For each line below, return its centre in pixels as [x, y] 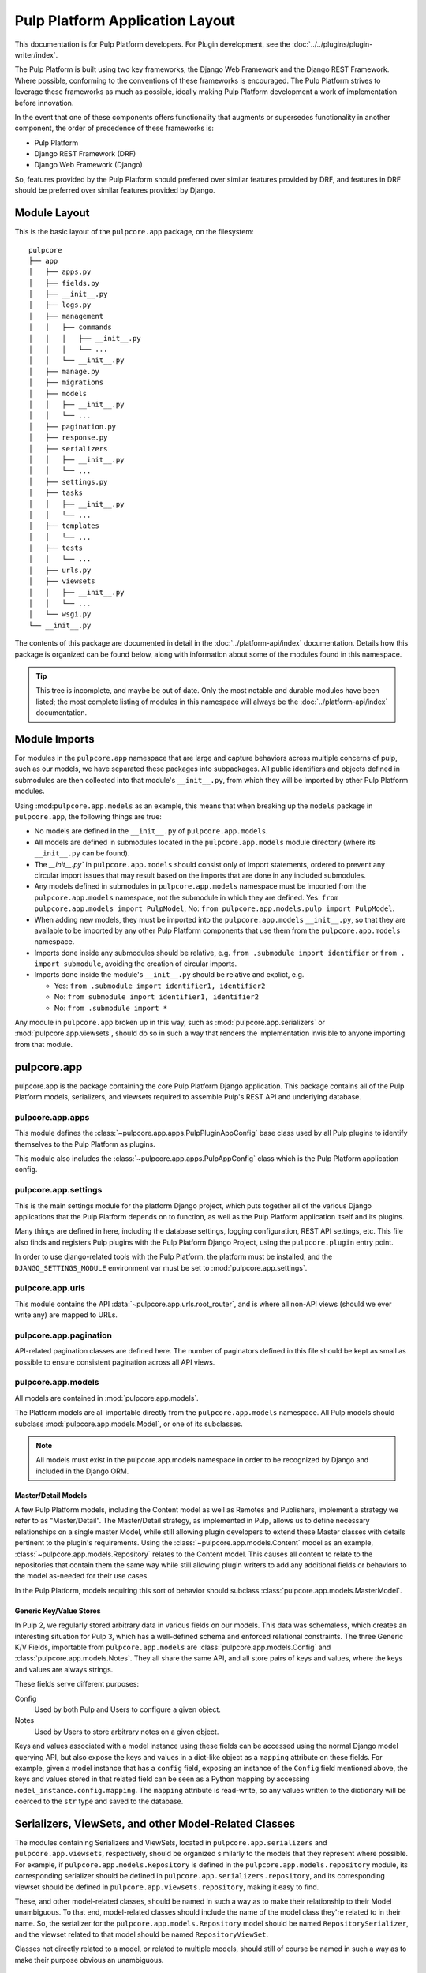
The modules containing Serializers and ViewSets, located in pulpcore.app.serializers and [171, 1842]
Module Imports [54, 739]
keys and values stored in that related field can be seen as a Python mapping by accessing [162, 1779]
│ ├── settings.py [68, 482]
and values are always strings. [64, 1669]
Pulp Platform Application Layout [125, 21]
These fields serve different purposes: [77, 1684]
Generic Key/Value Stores [58, 1611]
